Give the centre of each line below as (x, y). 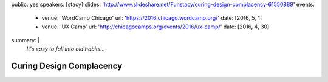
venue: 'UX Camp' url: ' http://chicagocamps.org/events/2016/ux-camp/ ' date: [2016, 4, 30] (155, 27)
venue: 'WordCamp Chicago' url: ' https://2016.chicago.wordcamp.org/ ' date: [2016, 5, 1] (152, 18)
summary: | (26, 40)
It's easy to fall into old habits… (66, 49)
